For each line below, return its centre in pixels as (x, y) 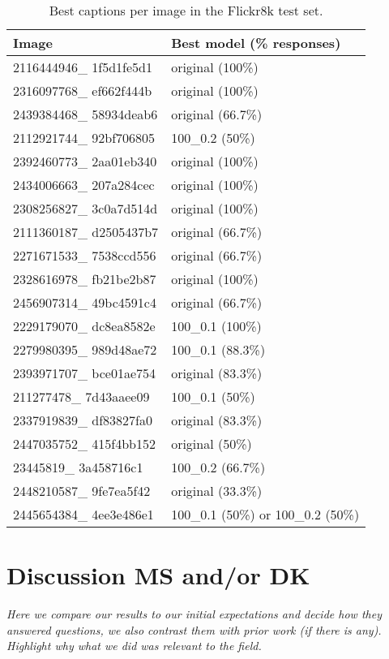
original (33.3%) (217, 491)
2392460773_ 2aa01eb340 (85, 161)
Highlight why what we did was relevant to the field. (134, 646)
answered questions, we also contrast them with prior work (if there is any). (194, 629)
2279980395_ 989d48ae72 (85, 349)
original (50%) (212, 444)
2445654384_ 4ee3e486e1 (83, 514)
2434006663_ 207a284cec (84, 185)
